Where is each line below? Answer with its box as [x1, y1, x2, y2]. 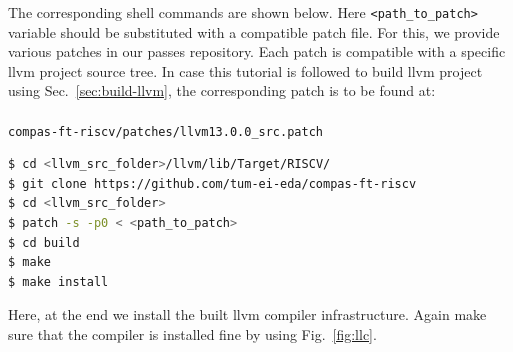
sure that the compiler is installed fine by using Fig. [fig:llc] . [8, 324, 377, 345]
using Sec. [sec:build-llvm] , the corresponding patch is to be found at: [8, 80, 436, 101]
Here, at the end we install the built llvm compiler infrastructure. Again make [8, 304, 487, 325]
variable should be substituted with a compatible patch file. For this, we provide [8, 21, 500, 42]
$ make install [8, 274, 109, 289]
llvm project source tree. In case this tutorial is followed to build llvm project [8, 60, 483, 81]
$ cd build [8, 235, 80, 250]
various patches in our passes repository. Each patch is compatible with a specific [8, 41, 506, 62]
